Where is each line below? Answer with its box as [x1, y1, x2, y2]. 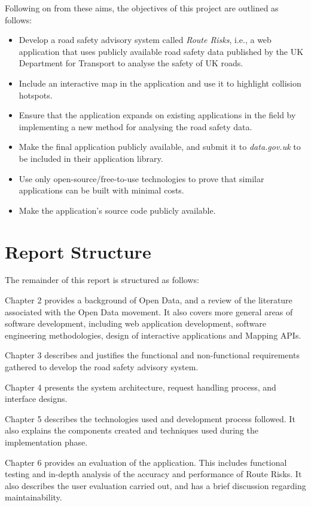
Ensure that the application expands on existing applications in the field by [19, 109, 296, 121]
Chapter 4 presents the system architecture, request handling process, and [5, 380, 276, 393]
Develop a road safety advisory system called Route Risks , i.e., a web [19, 33, 272, 46]
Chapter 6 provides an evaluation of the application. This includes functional [5, 456, 287, 468]
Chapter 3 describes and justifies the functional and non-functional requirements [5, 349, 300, 361]
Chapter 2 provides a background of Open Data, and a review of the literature [5, 294, 292, 306]
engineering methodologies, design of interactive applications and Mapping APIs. [5, 328, 301, 341]
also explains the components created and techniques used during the [5, 424, 258, 437]
